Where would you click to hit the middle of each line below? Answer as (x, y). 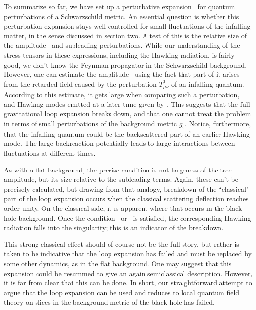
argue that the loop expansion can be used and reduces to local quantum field (122, 292)
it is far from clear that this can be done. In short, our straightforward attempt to (128, 283)
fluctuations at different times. (50, 153)
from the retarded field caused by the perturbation (80, 84)
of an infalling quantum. (207, 84)
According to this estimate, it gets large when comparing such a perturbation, (122, 94)
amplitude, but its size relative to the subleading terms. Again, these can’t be (121, 179)
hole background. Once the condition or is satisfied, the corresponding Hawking (128, 218)
